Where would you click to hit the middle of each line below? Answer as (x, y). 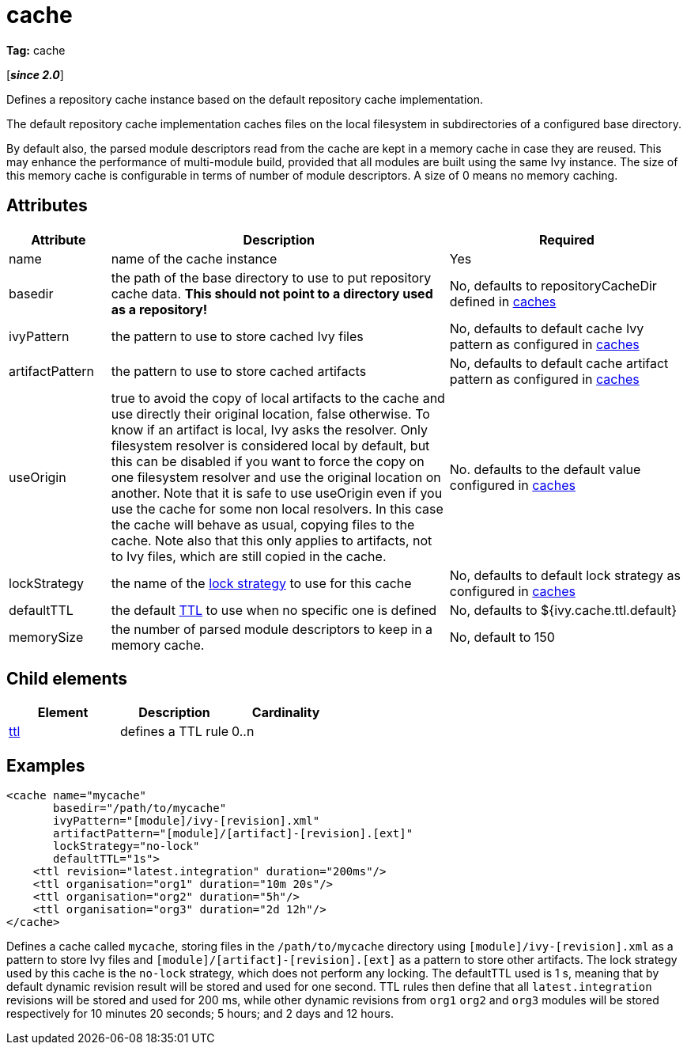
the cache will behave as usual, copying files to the (263, 524)
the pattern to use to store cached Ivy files (237, 336)
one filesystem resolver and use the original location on (276, 477)
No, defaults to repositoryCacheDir (553, 285)
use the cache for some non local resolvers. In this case (277, 508)
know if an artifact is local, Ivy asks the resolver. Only (270, 429)
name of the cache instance (194, 258)
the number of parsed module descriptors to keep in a (272, 629)
